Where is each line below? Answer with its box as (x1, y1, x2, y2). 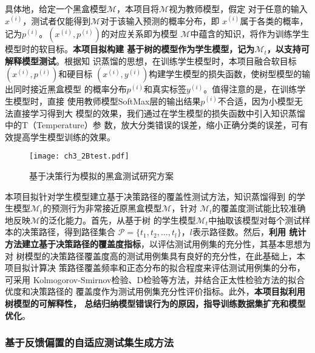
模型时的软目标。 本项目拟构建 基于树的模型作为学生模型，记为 (5, 43, 255, 55)
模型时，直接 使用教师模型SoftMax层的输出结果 (13, 94, 201, 107)
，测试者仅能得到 (22, 14, 91, 27)
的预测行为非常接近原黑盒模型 (42, 202, 162, 214)
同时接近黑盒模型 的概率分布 (13, 83, 127, 95)
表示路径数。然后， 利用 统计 (192, 225, 307, 238)
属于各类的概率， (240, 14, 308, 27)
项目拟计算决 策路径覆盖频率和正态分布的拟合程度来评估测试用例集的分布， (5, 261, 305, 274)
